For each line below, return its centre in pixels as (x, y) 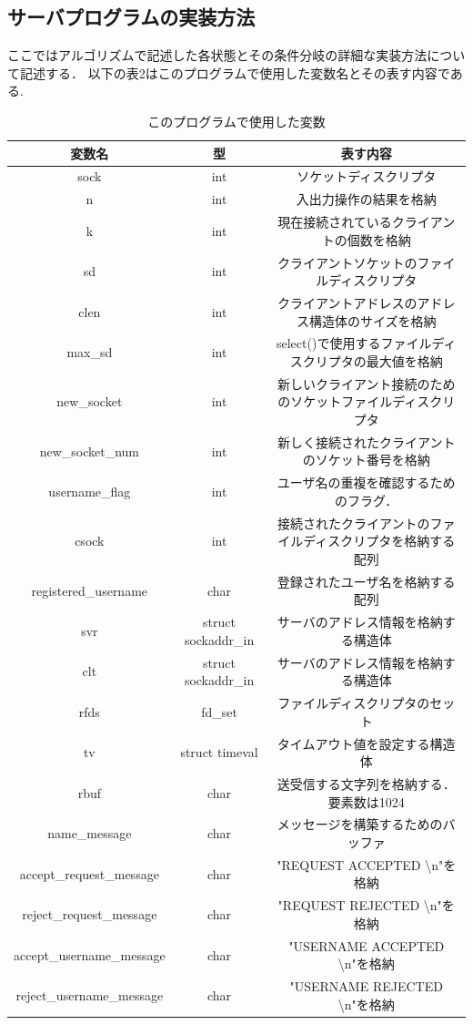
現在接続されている (335, 222)
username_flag (90, 492)
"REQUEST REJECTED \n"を (366, 905)
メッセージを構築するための (360, 824)
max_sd (90, 352)
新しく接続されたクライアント (366, 441)
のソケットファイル (335, 401)
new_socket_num (89, 451)
